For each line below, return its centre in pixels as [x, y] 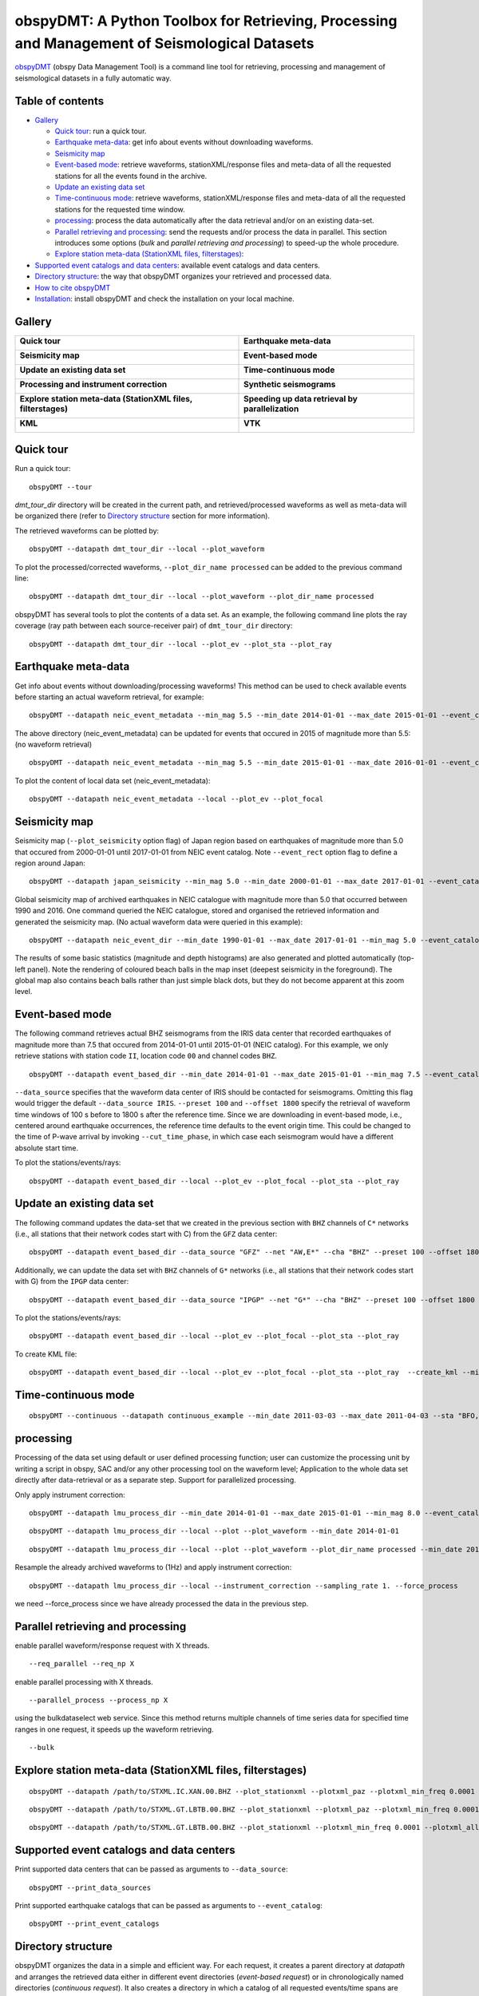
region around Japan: [50, 863]
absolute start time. [47, 1148]
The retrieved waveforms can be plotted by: [87, 530]
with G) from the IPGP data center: [72, 1281]
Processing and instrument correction [93, 384]
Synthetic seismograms [290, 384]
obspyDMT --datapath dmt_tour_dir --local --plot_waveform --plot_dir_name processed [202, 596]
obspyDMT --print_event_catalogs [94, 1924]
